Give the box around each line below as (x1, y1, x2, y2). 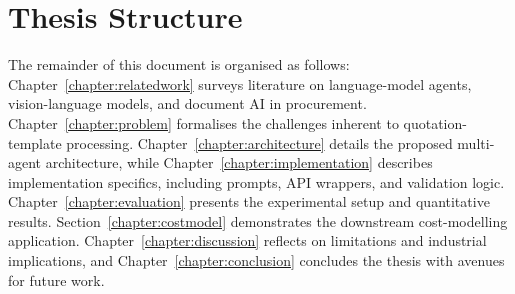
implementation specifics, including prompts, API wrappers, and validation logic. (8, 171, 505, 192)
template (8, 132, 62, 153)
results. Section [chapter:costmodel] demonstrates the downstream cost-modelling (8, 210, 508, 231)
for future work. (8, 269, 105, 290)
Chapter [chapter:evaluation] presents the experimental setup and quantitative (8, 191, 490, 212)
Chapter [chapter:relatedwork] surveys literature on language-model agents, (8, 73, 472, 94)
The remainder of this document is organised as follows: (8, 54, 350, 75)
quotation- (403, 112, 467, 133)
